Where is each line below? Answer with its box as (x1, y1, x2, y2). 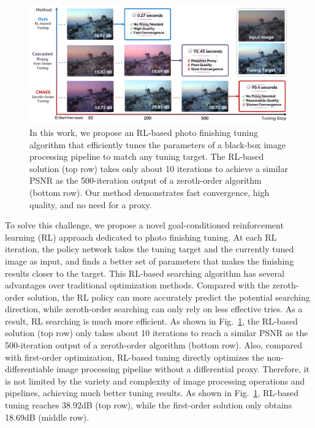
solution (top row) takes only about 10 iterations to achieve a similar (29, 162, 288, 175)
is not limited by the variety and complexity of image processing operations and (5, 374, 305, 387)
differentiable (5, 362, 54, 375)
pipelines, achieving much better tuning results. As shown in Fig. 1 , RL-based (5, 386, 299, 399)
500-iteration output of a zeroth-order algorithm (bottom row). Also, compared (5, 339, 302, 351)
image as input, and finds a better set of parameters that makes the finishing (5, 254, 294, 267)
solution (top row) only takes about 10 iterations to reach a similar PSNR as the (5, 326, 308, 339)
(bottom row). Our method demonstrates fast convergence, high (29, 186, 270, 198)
